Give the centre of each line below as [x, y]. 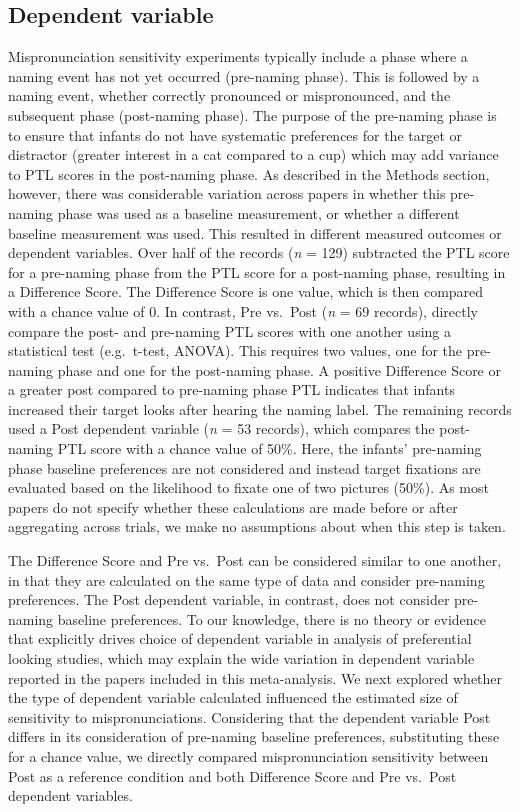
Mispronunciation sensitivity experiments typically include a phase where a [238, 56]
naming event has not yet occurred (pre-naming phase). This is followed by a [244, 75]
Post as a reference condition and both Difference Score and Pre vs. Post [232, 775]
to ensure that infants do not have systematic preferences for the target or [235, 134]
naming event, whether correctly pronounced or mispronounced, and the [229, 95]
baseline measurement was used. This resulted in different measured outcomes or [255, 232]
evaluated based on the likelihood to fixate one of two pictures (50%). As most [248, 487]
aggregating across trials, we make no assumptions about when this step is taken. [257, 526]
